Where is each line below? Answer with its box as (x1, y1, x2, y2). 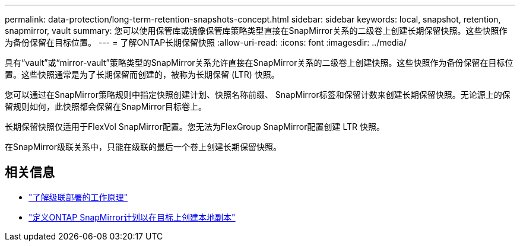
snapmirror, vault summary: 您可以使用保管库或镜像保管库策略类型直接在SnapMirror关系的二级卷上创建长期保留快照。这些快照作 (5, 25, 508, 36)
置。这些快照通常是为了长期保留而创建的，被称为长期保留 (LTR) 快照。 (5, 69, 280, 79)
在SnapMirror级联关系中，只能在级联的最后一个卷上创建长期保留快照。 (5, 142, 281, 152)
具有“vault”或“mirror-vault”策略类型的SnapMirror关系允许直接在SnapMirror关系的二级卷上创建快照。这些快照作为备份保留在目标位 (5, 57, 513, 68)
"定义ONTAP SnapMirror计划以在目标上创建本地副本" (28, 212, 236, 222)
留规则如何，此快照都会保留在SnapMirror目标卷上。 (5, 101, 207, 111)
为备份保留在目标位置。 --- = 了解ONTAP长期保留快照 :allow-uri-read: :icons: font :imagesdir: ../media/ (5, 37, 407, 47)
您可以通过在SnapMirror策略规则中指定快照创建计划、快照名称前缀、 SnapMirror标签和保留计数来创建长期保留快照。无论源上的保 (5, 90, 511, 100)
